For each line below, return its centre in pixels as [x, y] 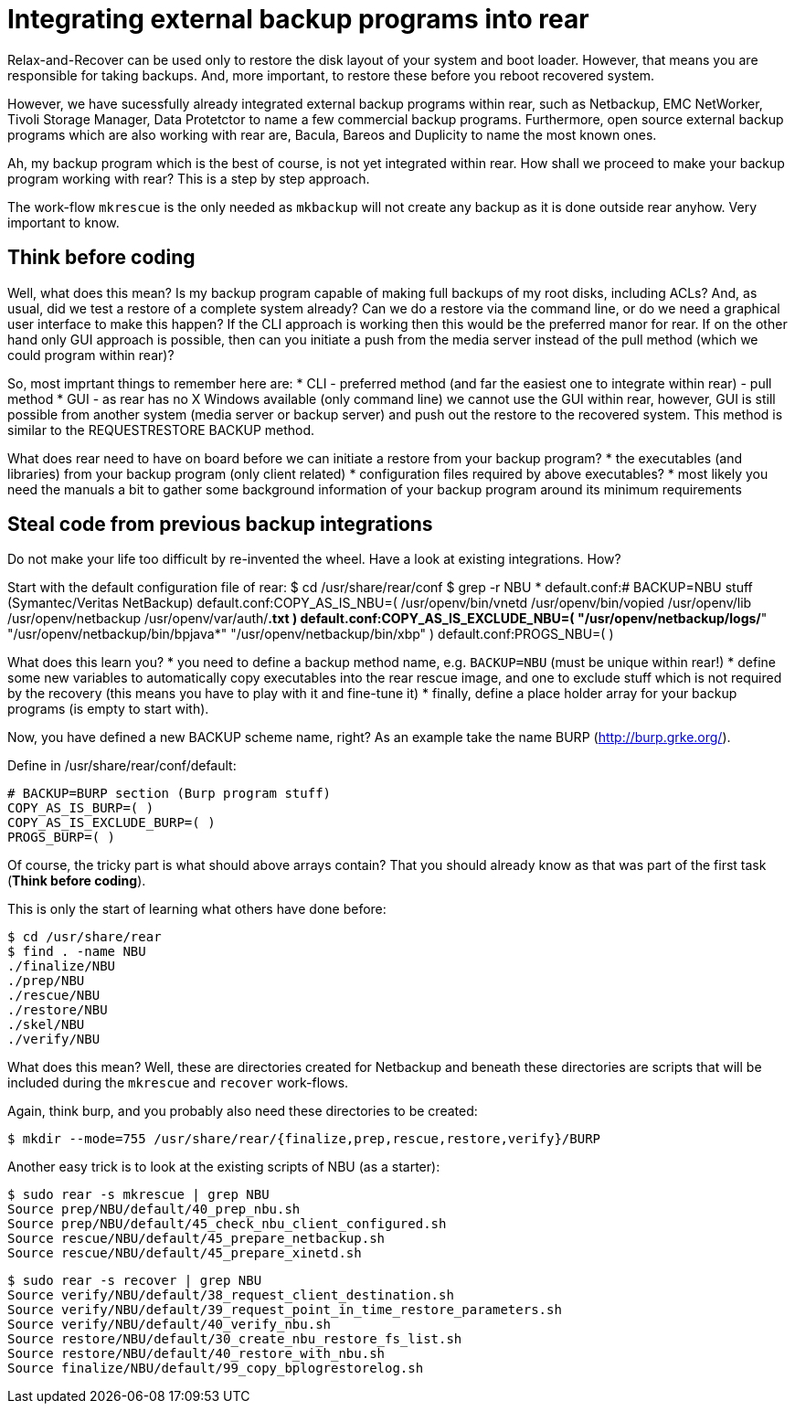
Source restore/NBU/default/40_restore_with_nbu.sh [196, 1354]
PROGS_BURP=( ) [62, 838]
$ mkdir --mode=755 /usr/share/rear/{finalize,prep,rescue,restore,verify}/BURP [304, 1139]
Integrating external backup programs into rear [298, 19]
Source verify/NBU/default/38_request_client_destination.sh [231, 1295]
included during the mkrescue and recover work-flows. [178, 1083]
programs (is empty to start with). [108, 709]
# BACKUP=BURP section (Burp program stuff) [170, 794]
